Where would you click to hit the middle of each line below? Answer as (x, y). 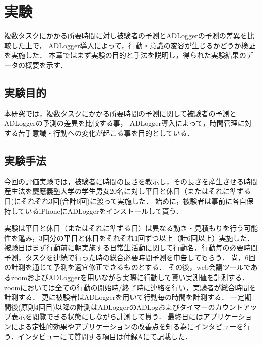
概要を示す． (46, 65)
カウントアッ (236, 306)
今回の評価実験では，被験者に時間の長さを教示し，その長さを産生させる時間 (131, 181)
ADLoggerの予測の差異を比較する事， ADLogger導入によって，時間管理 (121, 123)
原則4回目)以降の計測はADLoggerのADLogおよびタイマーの (118, 306)
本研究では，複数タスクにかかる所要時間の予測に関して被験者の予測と (120, 113)
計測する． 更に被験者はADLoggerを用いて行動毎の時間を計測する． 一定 (124, 297)
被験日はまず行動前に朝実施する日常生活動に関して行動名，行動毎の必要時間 (131, 248)
